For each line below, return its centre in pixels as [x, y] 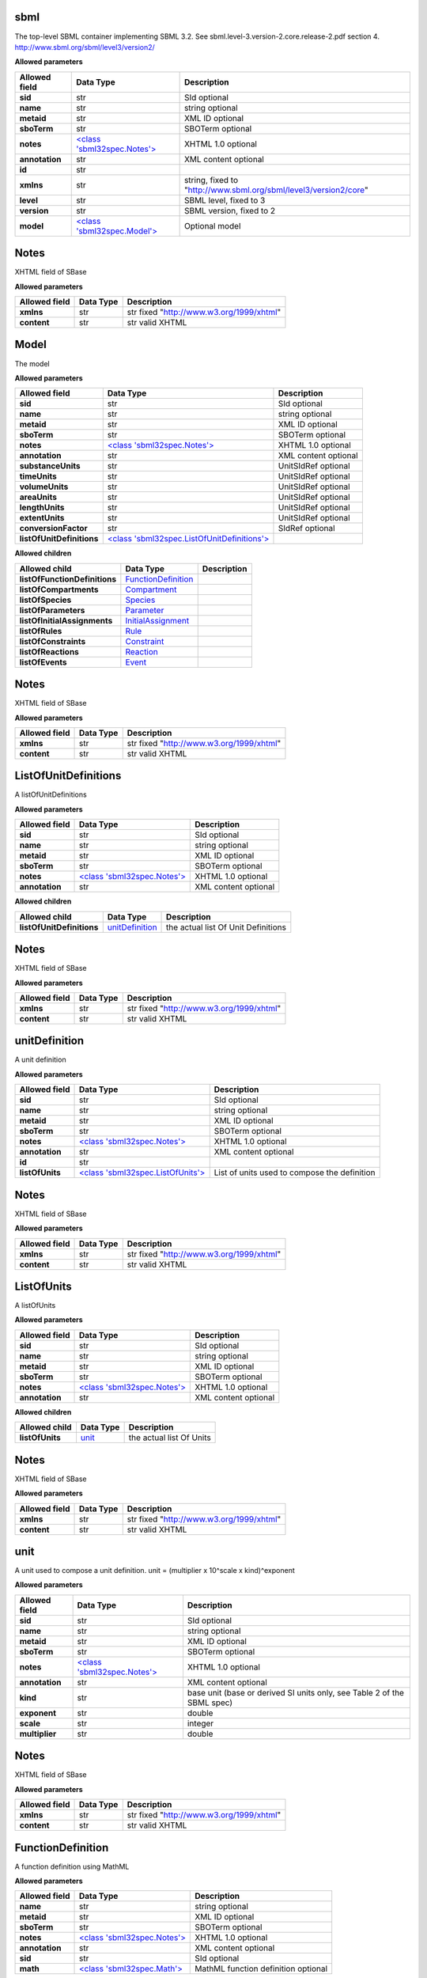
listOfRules [41, 631]
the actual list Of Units [170, 1438]
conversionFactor [53, 529]
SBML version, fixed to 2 [230, 210]
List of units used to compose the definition [295, 1173]
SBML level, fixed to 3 [225, 200]
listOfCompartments [59, 589]
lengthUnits [42, 508]
